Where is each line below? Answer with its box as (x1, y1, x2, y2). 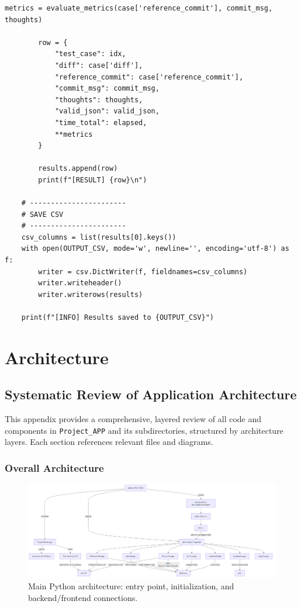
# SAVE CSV (21, 210, 64, 219)
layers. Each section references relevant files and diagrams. (5, 436, 213, 448)
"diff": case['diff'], (54, 61, 143, 70)
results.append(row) (38, 164, 118, 173)
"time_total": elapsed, (54, 118, 147, 127)
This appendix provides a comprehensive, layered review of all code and (5, 413, 262, 425)
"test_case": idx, (54, 50, 126, 58)
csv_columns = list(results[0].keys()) (21, 233, 177, 241)
